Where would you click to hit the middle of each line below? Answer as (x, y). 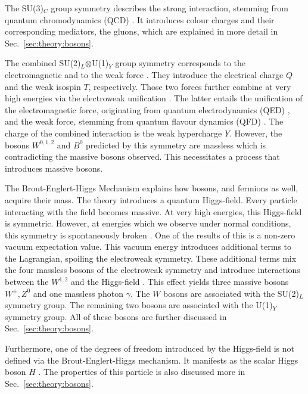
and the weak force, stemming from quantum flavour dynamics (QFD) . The (144, 121)
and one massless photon (78, 293)
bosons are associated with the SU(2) (231, 293)
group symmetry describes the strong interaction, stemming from (169, 8)
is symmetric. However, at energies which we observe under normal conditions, (148, 223)
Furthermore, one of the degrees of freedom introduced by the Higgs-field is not (150, 348)
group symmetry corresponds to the (181, 63)
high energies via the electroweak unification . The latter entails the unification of (154, 98)
